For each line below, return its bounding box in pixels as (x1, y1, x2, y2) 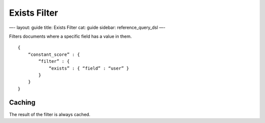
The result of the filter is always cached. (9, 111, 91, 117)
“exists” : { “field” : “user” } (49, 65, 130, 71)
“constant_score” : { (27, 51, 80, 57)
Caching (9, 98, 36, 107)
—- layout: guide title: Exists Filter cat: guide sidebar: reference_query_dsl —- (9, 25, 166, 30)
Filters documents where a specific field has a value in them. (9, 33, 132, 39)
